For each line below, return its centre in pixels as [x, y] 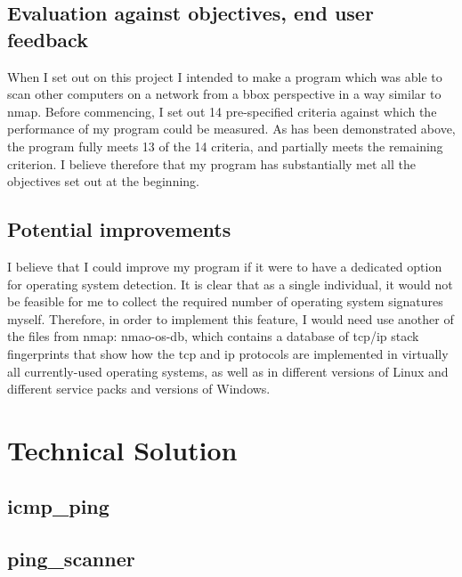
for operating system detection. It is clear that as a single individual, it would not [230, 284]
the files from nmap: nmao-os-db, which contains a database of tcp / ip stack [213, 336]
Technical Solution [122, 449]
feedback [48, 39]
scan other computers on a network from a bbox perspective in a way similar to [224, 94]
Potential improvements [119, 229]
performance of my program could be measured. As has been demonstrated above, [231, 129]
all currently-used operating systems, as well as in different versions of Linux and [228, 371]
